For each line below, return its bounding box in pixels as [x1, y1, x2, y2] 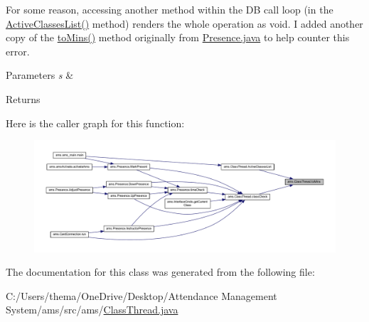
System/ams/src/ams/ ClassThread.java [6, 302, 178, 317]
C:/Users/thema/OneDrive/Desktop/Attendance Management [6, 288, 277, 303]
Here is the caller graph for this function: [6, 115, 185, 130]
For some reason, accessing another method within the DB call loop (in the [6, 2, 333, 16]
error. [6, 43, 30, 58]
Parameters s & [6, 68, 74, 82]
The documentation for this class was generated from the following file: [6, 264, 315, 279]
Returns [6, 91, 41, 106]
